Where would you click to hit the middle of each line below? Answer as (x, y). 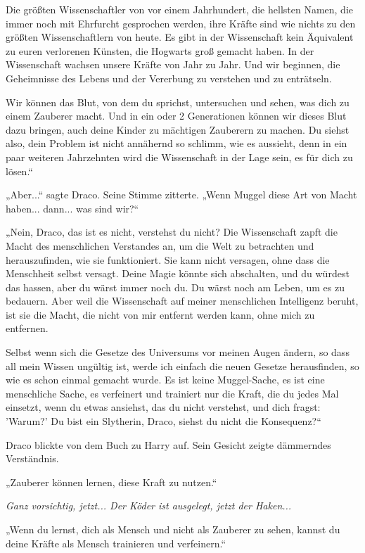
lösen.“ (19, 171)
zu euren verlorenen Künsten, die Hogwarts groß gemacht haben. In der (160, 50)
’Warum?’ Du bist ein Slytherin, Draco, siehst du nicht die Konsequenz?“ (164, 421)
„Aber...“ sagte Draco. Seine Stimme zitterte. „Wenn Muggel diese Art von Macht (181, 195)
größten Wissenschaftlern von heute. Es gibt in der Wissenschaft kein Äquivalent (180, 37)
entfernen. (27, 328)
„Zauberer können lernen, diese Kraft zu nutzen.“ (111, 482)
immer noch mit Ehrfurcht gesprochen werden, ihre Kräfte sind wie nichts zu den (181, 23)
